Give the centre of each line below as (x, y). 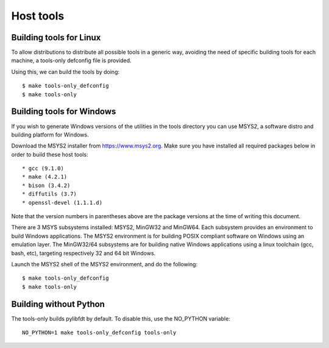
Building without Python (58, 304)
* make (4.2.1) (45, 177)
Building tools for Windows (64, 112)
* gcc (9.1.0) (43, 169)
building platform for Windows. (50, 135)
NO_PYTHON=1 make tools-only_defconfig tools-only (99, 333)
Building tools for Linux (56, 37)
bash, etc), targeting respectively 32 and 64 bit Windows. (83, 253)
